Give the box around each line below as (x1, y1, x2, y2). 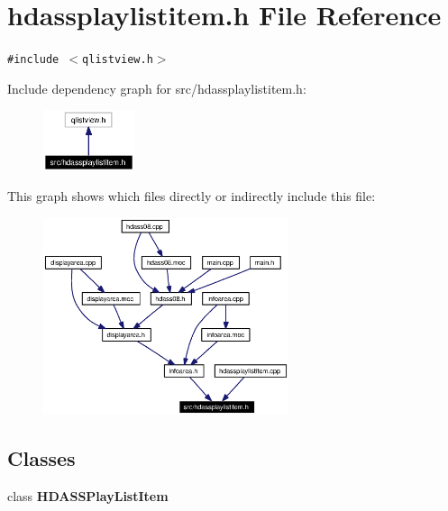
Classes (7, 443, 76, 471)
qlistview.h (82, 53, 153, 67)
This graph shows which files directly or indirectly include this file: (7, 187, 376, 205)
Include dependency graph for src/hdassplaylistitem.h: (7, 78, 306, 97)
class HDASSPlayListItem (7, 486, 169, 505)
